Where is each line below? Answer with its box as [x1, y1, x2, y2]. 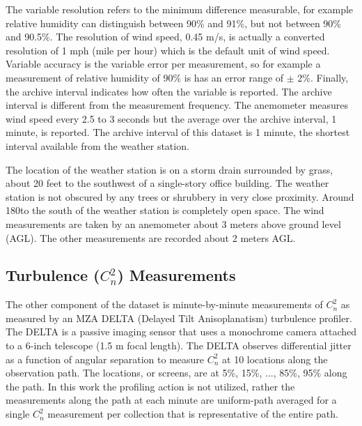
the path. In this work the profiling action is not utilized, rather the [6, 379, 295, 393]
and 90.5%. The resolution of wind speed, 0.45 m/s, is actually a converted [6, 29, 325, 44]
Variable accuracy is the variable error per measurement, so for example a [6, 56, 321, 71]
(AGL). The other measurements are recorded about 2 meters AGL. [6, 230, 296, 245]
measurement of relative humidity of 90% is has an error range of [6, 70, 284, 84]
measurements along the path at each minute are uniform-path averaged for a [6, 393, 337, 407]
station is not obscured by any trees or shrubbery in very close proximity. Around [6, 189, 354, 204]
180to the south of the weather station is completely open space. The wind [6, 203, 324, 218]
